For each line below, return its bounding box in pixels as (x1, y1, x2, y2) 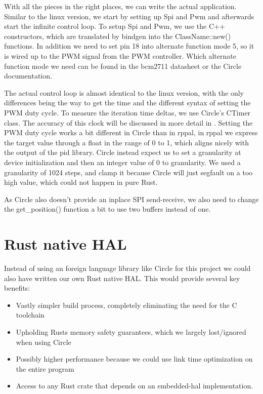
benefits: (4, 283, 30, 293)
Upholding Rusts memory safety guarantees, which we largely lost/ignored (16, 326, 246, 337)
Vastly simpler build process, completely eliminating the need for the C (16, 299, 237, 310)
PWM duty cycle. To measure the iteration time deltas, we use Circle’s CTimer (4, 107, 251, 117)
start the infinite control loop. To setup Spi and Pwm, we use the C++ (4, 21, 225, 31)
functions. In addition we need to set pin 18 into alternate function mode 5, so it (4, 41, 254, 51)
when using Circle (16, 336, 71, 347)
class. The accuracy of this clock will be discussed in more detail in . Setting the (4, 117, 253, 128)
